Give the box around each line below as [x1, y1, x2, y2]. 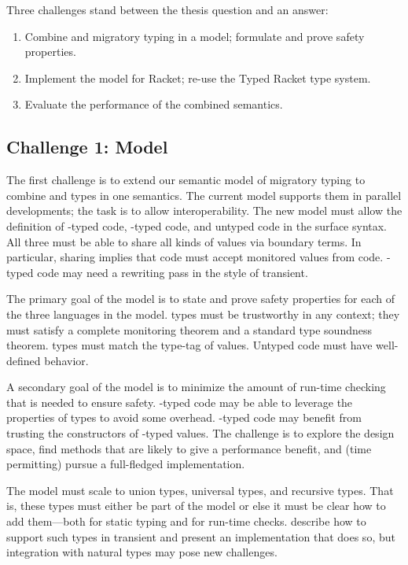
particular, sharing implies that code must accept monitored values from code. [6, 249, 384, 265]
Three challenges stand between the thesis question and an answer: [6, 2, 329, 17]
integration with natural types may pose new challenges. [6, 544, 278, 560]
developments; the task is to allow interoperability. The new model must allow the [6, 202, 402, 219]
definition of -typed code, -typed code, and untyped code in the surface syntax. [6, 217, 388, 234]
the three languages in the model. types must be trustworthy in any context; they [6, 305, 400, 322]
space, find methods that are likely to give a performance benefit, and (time [6, 440, 372, 456]
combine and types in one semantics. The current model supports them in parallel [6, 186, 402, 203]
